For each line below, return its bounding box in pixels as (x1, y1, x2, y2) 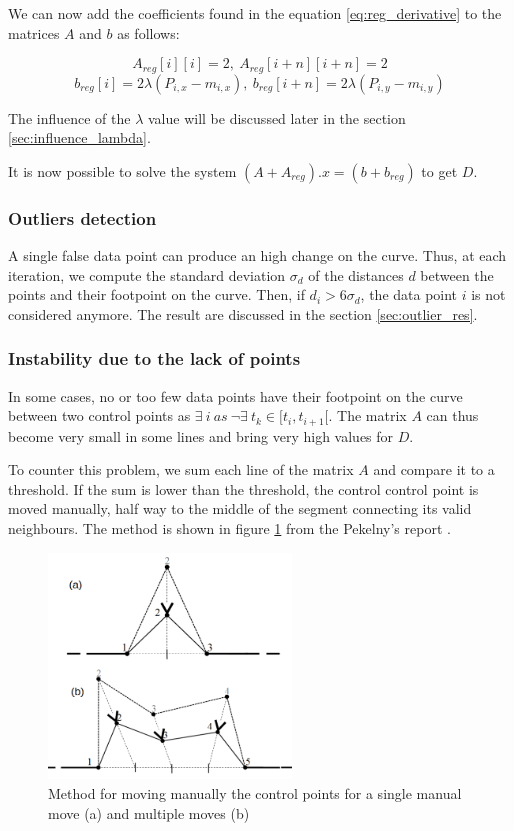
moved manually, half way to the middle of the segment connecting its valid (8, 498, 472, 519)
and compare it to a (373, 459, 495, 480)
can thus (426, 405, 479, 426)
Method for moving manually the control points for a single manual (48, 783, 462, 804)
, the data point (360, 284, 458, 305)
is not (471, 284, 506, 305)
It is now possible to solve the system (8, 160, 237, 181)
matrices (8, 22, 60, 43)
